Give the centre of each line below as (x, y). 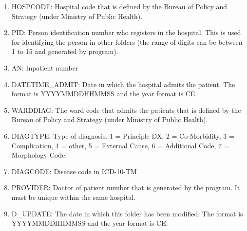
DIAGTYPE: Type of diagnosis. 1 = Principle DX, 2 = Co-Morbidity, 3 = (123, 135)
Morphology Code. (39, 155)
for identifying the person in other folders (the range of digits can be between (127, 42)
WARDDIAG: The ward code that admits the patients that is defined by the (126, 110)
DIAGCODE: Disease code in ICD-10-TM (74, 171)
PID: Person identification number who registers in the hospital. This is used (126, 32)
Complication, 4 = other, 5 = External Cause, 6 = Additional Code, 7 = (120, 145)
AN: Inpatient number (45, 67)
